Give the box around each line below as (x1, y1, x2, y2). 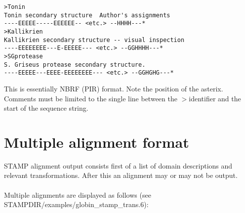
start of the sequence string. (4, 103, 88, 113)
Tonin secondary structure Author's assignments (4, 11, 170, 19)
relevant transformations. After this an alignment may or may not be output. (4, 170, 238, 180)
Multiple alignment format (4, 131, 189, 152)
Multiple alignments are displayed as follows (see (4, 189, 151, 200)
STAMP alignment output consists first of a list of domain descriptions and (4, 160, 233, 170)
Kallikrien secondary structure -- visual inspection (4, 36, 185, 43)
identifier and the (189, 93, 241, 103)
